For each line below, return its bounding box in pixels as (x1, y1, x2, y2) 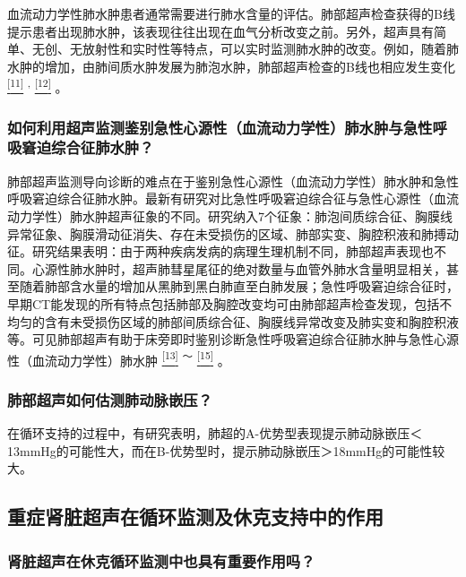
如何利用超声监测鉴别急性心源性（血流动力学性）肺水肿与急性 (7, 116, 433, 138)
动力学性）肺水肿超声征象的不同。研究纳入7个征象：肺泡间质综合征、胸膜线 (7, 206, 453, 225)
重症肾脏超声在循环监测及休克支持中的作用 (7, 503, 384, 530)
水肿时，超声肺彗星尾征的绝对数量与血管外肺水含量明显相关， (82, 259, 446, 278)
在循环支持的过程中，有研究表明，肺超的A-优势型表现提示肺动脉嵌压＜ (7, 424, 423, 443)
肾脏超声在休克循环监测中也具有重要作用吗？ (7, 549, 315, 572)
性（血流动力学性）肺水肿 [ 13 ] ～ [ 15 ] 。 (7, 348, 230, 369)
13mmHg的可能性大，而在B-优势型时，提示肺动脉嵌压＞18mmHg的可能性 (7, 441, 433, 460)
